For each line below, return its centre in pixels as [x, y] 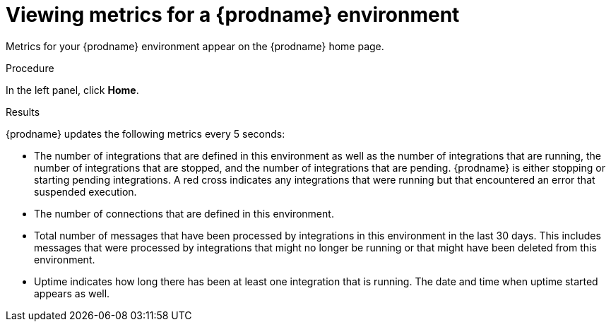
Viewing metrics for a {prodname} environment [233, 15]
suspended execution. [85, 191]
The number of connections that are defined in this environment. [184, 213]
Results [23, 112]
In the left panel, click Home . [72, 90]
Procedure [30, 68]
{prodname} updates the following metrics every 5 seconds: [146, 133]
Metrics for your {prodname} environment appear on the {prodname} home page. [195, 46]
